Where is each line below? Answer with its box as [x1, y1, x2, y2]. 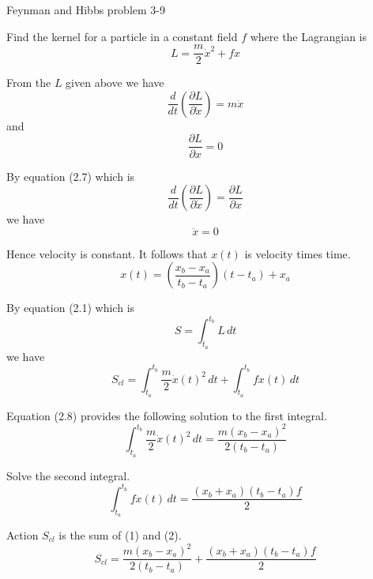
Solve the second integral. [6, 467, 130, 483]
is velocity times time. [244, 245, 351, 261]
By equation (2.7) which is [6, 167, 135, 184]
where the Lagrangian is [250, 28, 367, 44]
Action [6, 526, 39, 543]
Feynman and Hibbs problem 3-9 [6, 2, 165, 17]
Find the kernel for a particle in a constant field [6, 28, 238, 44]
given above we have [66, 74, 164, 91]
